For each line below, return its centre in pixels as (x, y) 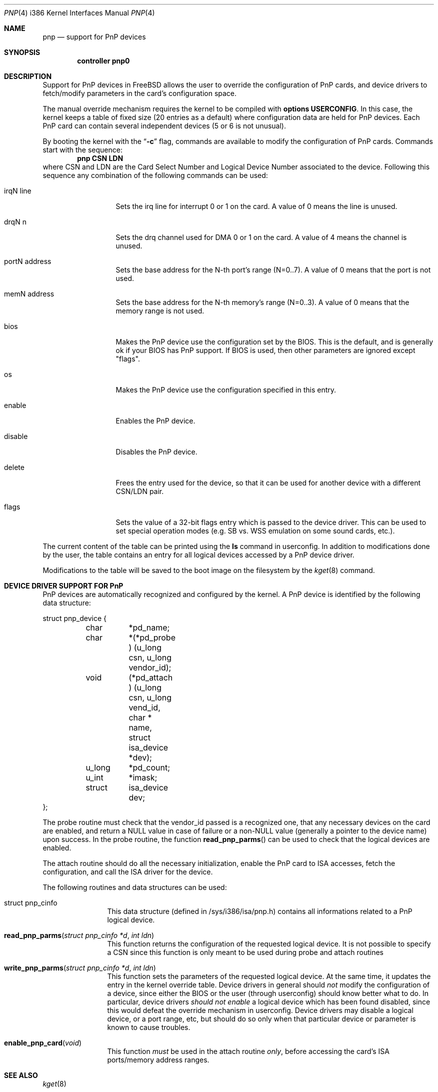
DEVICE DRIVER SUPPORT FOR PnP (64, 586)
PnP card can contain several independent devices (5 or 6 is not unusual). (164, 126)
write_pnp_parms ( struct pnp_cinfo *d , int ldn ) (80, 968)
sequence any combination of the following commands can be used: (155, 175)
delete (14, 467)
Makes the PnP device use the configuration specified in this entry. (226, 390)
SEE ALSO (21, 1075)
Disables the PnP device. (156, 452)
